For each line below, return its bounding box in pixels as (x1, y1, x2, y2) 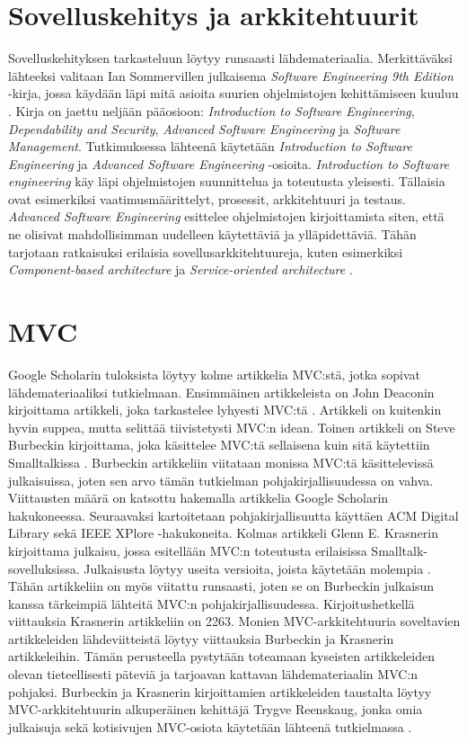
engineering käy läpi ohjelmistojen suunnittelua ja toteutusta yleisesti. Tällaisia (8, 172, 445, 191)
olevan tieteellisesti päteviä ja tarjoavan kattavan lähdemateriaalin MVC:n (8, 665, 419, 684)
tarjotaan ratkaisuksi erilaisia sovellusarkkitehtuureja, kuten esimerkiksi (8, 242, 403, 261)
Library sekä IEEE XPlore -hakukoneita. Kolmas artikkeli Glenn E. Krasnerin (8, 523, 438, 542)
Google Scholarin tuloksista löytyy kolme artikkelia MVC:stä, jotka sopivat (8, 364, 421, 383)
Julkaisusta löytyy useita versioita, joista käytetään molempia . (84, 559, 431, 577)
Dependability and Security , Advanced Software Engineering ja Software (8, 119, 401, 138)
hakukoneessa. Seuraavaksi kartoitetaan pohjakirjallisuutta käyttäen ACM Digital (8, 505, 459, 524)
